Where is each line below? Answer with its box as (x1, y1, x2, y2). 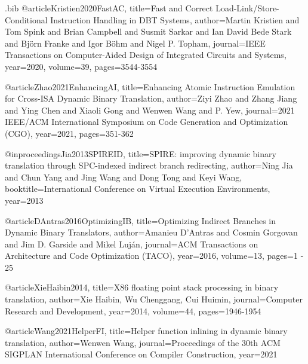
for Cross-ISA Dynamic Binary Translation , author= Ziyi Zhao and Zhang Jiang (5, 92, 297, 105)
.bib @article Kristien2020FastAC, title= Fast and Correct (5, 2, 213, 14)
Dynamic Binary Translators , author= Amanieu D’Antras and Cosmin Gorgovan (5, 226, 298, 238)
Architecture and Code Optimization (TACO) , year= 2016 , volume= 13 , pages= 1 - (5, 249, 304, 262)
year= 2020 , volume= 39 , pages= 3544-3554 (5, 60, 158, 72)
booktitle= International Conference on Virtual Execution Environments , (5, 182, 270, 195)
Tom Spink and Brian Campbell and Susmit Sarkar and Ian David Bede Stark (5, 25, 292, 38)
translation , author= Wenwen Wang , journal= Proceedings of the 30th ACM (5, 336, 281, 348)
